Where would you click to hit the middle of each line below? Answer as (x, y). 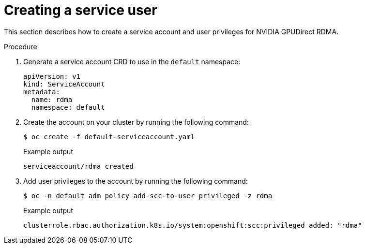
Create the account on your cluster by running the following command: (136, 122)
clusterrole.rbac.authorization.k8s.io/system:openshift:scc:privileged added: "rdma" (193, 225)
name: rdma (52, 99)
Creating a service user (81, 10)
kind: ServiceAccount (64, 84)
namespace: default (68, 107)
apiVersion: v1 (52, 76)
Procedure (21, 46)
